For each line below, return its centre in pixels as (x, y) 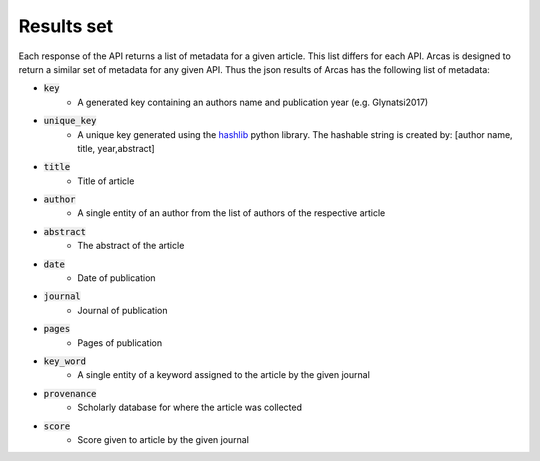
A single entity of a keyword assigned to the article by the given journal (223, 375)
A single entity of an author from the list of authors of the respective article (231, 213)
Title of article (106, 181)
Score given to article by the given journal (163, 439)
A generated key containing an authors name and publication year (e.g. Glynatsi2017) (253, 102)
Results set (66, 26)
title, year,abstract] (116, 148)
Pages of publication (120, 342)
